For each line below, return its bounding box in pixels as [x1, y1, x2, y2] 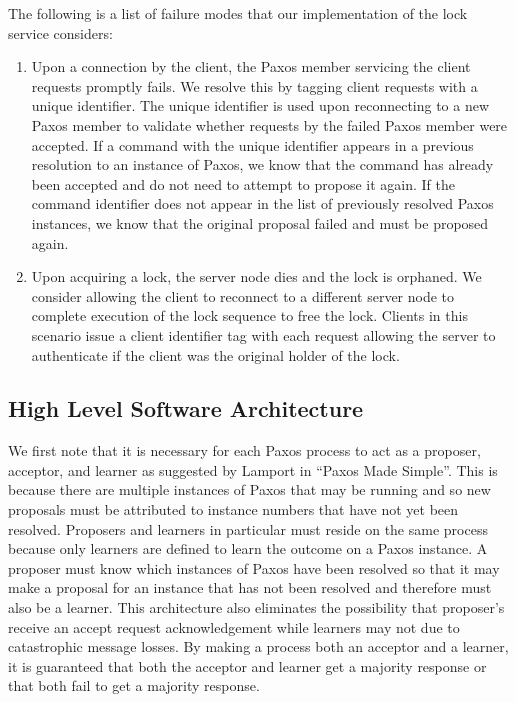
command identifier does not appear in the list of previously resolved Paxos [31, 193, 494, 214]
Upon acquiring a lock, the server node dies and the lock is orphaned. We [31, 266, 482, 287]
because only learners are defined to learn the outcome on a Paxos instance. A [8, 538, 488, 559]
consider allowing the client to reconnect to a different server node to [31, 285, 455, 306]
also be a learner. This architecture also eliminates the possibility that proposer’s [8, 597, 505, 618]
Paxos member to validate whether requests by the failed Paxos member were [31, 114, 508, 135]
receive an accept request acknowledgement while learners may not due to [8, 616, 460, 637]
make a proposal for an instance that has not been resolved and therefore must [8, 577, 492, 598]
